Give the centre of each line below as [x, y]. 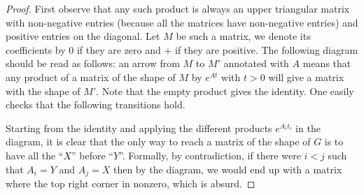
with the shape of [43, 91]
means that [327, 63]
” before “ [92, 155]
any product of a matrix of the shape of [91, 77]
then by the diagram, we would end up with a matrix [227, 169]
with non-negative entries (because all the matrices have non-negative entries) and [182, 22]
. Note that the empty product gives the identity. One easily [225, 91]
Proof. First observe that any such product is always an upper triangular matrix [178, 8]
